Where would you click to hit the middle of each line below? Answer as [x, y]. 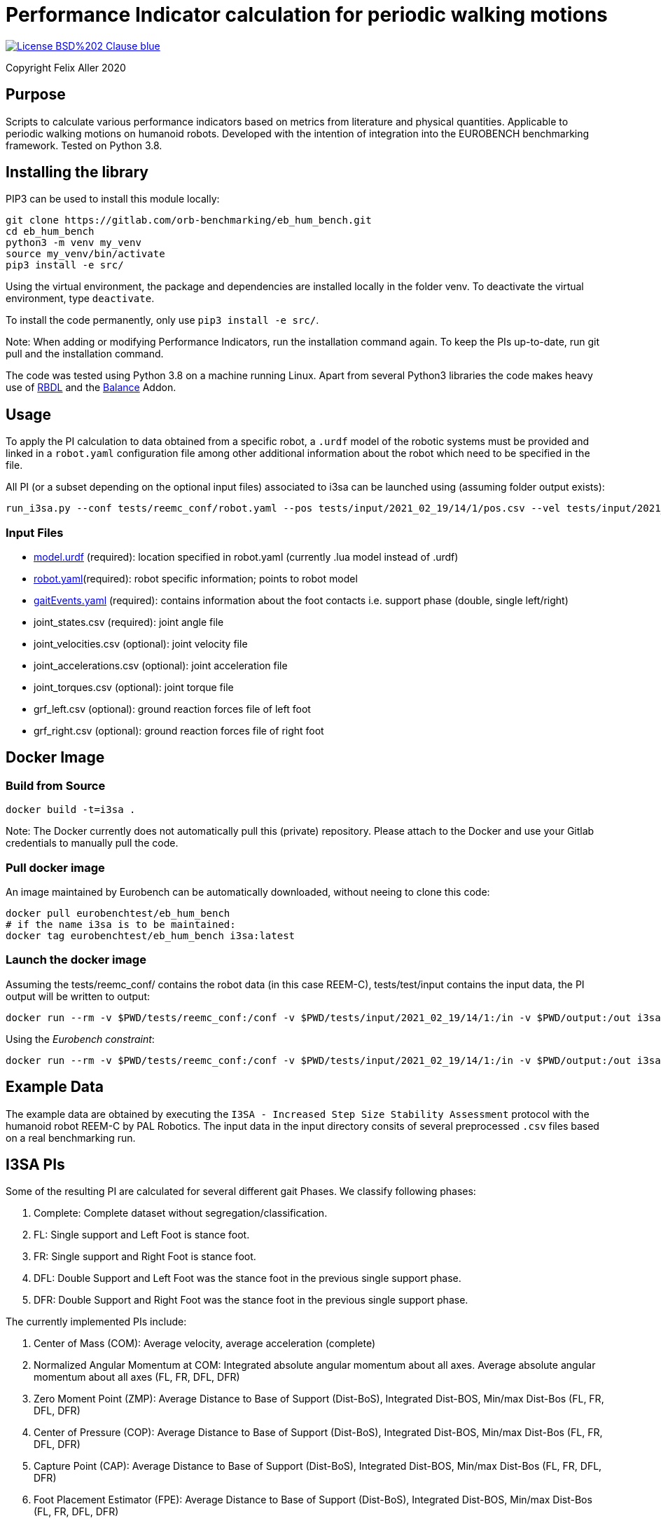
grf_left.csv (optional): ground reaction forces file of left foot [172, 709]
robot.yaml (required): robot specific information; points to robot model [196, 579]
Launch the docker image [76, 960]
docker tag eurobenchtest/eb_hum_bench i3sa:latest [151, 936]
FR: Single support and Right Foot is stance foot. [145, 1257]
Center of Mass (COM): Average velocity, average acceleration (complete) [205, 1344]
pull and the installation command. [85, 354]
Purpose [36, 95]
